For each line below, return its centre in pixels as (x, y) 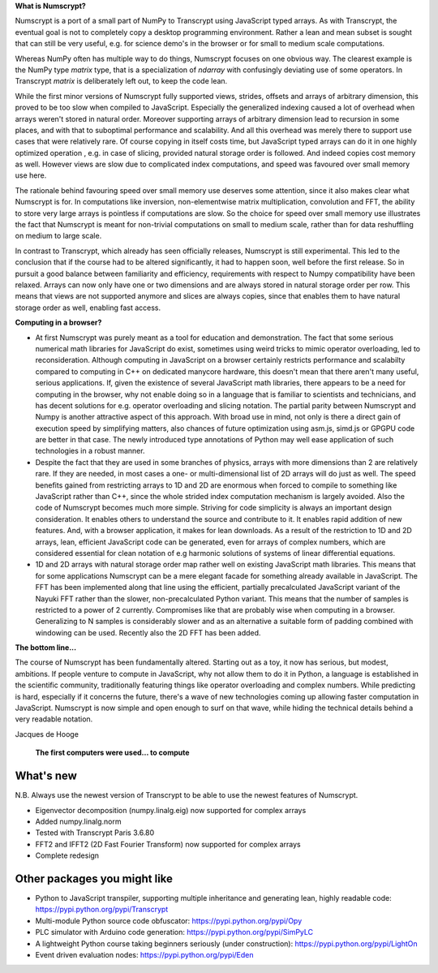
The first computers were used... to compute (112, 753)
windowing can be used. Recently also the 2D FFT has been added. (148, 632)
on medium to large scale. (58, 236)
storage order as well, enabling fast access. (88, 308)
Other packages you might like (94, 878)
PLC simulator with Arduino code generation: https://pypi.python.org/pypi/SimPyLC (174, 932)
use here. (31, 175)
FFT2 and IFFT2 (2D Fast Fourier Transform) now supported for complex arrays (168, 844)
